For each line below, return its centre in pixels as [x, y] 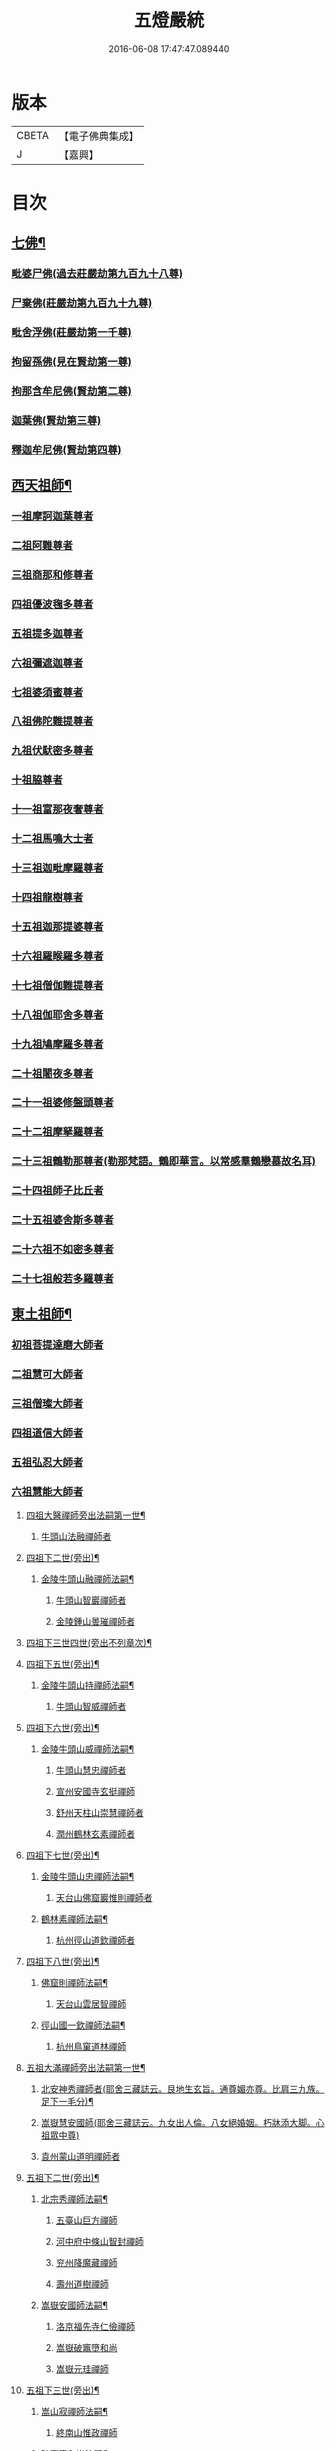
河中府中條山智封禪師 [99, 2242]
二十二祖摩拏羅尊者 [57, 1132]
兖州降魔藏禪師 [86, 2263]
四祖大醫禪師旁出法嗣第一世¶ [85, 1515]
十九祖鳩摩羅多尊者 [57, 1044]
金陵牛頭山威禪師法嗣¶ [87, 1749]
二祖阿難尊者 [42, 545]
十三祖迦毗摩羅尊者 [57, 868]
